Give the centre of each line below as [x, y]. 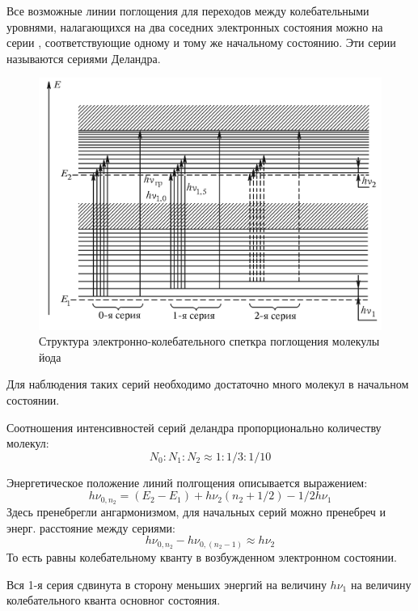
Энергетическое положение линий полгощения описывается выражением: [187, 482]
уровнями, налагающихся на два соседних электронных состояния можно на [195, 26]
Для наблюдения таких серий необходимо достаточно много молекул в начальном [208, 384]
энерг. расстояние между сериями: [91, 527]
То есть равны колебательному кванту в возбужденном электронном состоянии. [202, 556]
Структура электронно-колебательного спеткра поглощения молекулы [209, 341]
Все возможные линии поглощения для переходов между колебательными [188, 11]
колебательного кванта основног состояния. [114, 600]
